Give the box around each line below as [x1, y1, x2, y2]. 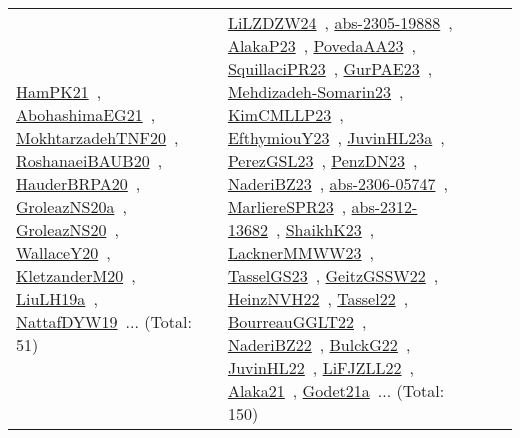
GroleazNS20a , [16, 195, 127, 218]
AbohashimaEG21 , [16, 103, 156, 126]
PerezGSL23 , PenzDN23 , [227, 149, 418, 172]
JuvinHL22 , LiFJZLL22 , [227, 356, 414, 379]
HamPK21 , [16, 80, 102, 103]
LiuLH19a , [16, 287, 98, 310]
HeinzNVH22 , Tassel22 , [227, 287, 409, 310]
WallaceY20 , [16, 241, 111, 264]
